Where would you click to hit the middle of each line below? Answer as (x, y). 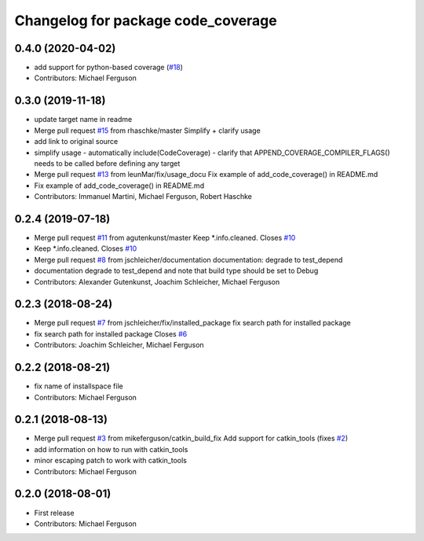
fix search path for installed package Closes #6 (111, 333)
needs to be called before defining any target (107, 163)
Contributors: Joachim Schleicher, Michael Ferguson (119, 345)
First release (54, 513)
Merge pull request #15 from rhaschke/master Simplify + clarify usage (147, 131)
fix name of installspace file (79, 386)
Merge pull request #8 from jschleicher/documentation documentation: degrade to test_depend (188, 259)
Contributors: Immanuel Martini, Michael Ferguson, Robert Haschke (143, 197)
